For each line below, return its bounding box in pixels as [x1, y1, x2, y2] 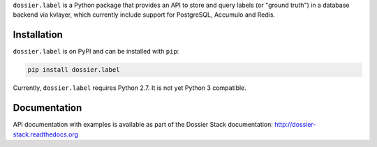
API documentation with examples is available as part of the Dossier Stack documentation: [13, 121, 274, 129]
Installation [13, 29, 63, 41]
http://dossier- [274, 121, 316, 129]
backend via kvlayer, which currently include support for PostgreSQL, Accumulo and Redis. [13, 10, 276, 19]
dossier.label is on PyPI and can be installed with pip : [13, 47, 179, 56]
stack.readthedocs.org [13, 130, 79, 139]
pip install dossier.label [27, 66, 120, 74]
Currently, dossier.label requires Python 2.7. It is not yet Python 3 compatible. [13, 84, 247, 92]
